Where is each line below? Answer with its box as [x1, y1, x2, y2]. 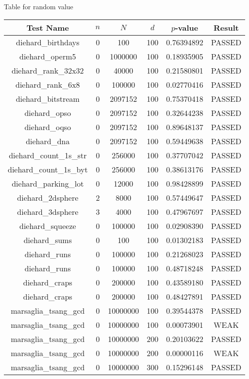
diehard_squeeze [19, 220, 76, 231]
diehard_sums [23, 234, 72, 246]
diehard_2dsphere [17, 191, 79, 203]
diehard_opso [24, 107, 71, 118]
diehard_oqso [24, 121, 71, 133]
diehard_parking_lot [12, 177, 84, 189]
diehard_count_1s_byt [8, 163, 88, 175]
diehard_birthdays [16, 36, 80, 48]
